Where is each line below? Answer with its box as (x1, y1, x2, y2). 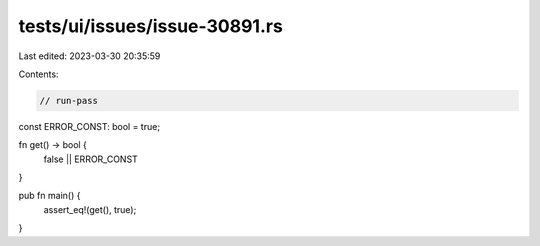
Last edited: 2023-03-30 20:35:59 (18, 50, 161, 62)
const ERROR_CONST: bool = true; (18, 120, 160, 132)
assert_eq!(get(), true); (43, 203, 137, 215)
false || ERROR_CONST (43, 153, 139, 165)
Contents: (18, 68, 59, 80)
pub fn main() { (18, 190, 81, 202)
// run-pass (39, 95, 99, 106)
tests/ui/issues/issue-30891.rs (18, 15, 284, 37)
